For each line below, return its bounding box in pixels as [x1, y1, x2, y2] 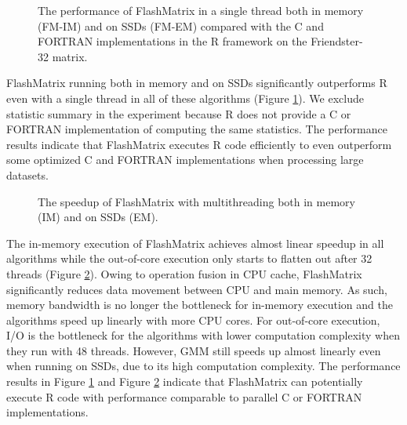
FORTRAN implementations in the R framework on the [38, 33, 307, 49]
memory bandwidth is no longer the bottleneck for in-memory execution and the [6, 296, 393, 313]
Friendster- [311, 33, 363, 49]
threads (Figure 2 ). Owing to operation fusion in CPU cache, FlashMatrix [6, 265, 362, 282]
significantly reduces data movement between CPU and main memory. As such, [6, 281, 387, 297]
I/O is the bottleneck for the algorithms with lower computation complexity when [6, 327, 400, 343]
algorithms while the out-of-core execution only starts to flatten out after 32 [6, 250, 372, 267]
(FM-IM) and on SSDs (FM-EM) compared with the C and [38, 17, 324, 34]
